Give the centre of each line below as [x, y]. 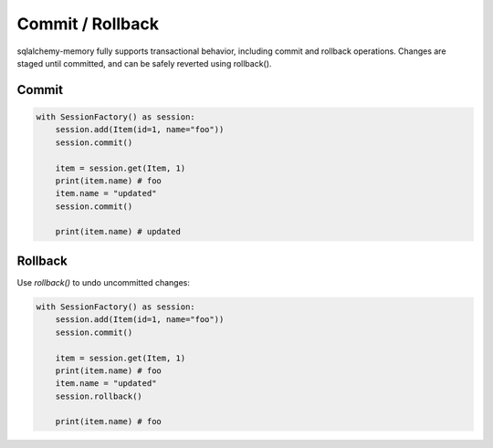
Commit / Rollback [88, 24]
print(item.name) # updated [118, 232]
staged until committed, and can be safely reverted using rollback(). [144, 63]
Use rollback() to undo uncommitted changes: [104, 282]
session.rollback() [99, 396]
